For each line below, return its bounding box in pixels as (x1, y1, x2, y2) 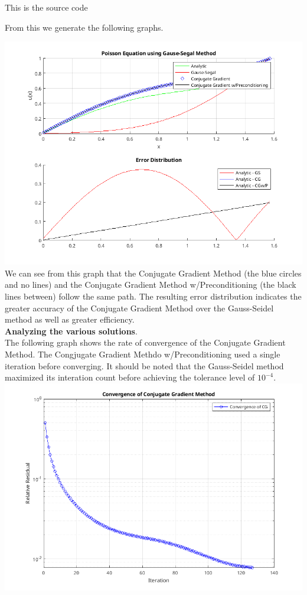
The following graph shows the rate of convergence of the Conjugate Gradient (5, 336, 286, 349)
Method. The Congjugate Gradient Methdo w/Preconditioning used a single (5, 347, 280, 360)
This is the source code (5, 1, 88, 13)
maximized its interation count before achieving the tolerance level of (5, 371, 255, 383)
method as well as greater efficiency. (5, 313, 135, 326)
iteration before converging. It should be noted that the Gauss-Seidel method (5, 359, 284, 372)
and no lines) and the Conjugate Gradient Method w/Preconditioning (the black (5, 278, 296, 291)
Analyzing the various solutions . (5, 324, 138, 337)
